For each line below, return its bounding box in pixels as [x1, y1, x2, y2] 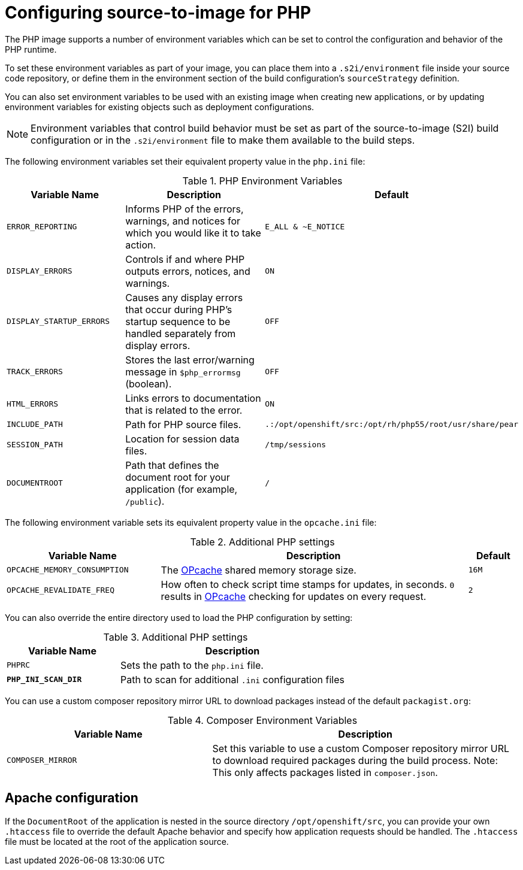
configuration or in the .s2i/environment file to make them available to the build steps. [31, 134, 415, 146]
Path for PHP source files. [125, 418, 241, 431]
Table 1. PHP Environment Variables [182, 174, 343, 187]
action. [125, 238, 156, 251]
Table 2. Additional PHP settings [190, 535, 335, 548]
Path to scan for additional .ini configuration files [120, 673, 344, 686]
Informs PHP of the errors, [125, 202, 244, 215]
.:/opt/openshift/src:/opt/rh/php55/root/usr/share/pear [265, 420, 518, 429]
